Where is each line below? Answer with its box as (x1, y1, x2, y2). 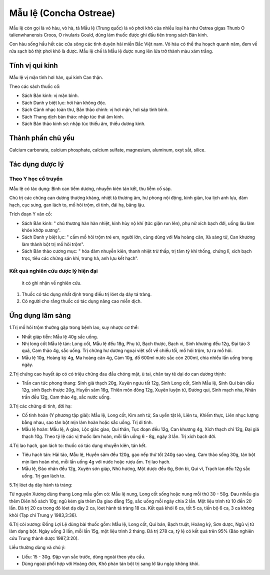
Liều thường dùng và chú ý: (9, 544, 66, 550)
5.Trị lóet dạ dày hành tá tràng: (9, 482, 72, 487)
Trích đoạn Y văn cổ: (9, 211, 52, 217)
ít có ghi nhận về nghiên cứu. (21, 280, 82, 286)
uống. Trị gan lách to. (21, 472, 66, 478)
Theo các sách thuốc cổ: (9, 83, 61, 89)
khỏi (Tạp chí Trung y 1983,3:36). (9, 512, 77, 518)
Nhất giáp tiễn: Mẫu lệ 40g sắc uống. (21, 333, 98, 339)
